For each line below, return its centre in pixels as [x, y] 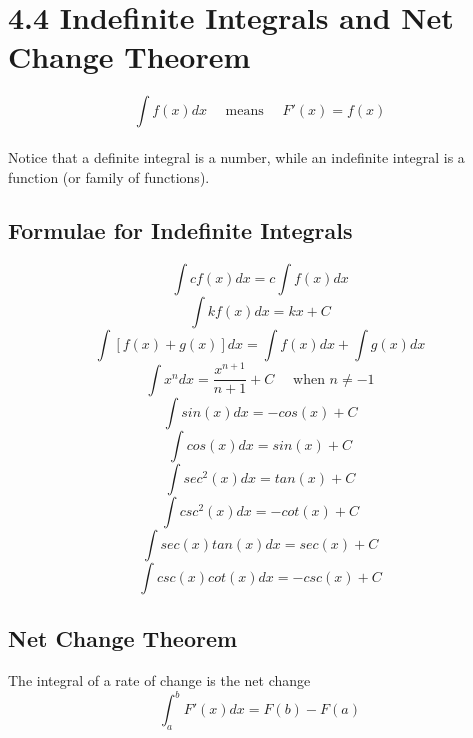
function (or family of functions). [109, 176]
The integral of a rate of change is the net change [159, 680]
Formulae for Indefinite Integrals [180, 230]
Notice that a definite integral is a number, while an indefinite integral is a [236, 156]
